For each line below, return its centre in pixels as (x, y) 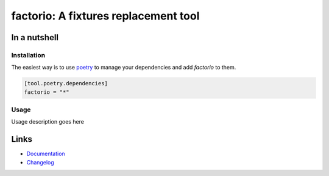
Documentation (46, 154)
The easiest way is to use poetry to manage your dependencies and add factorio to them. (124, 68)
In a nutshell (35, 37)
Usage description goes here (48, 122)
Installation (28, 55)
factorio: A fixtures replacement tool (105, 16)
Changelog (40, 162)
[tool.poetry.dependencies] (66, 83)
